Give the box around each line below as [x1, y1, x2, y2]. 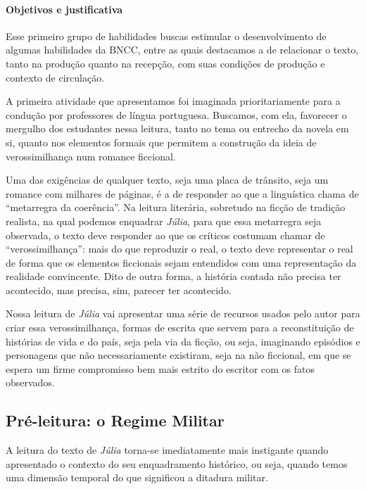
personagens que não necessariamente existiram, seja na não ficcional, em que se [6, 348, 351, 362]
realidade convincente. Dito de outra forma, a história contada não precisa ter [6, 269, 341, 284]
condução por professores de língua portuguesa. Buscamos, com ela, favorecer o [6, 107, 347, 122]
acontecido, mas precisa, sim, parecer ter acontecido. [6, 282, 232, 297]
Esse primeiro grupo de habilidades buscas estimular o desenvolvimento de [6, 28, 327, 43]
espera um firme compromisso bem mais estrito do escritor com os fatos [6, 361, 315, 376]
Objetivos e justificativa [6, 1, 123, 16]
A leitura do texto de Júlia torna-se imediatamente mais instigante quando [6, 443, 329, 457]
